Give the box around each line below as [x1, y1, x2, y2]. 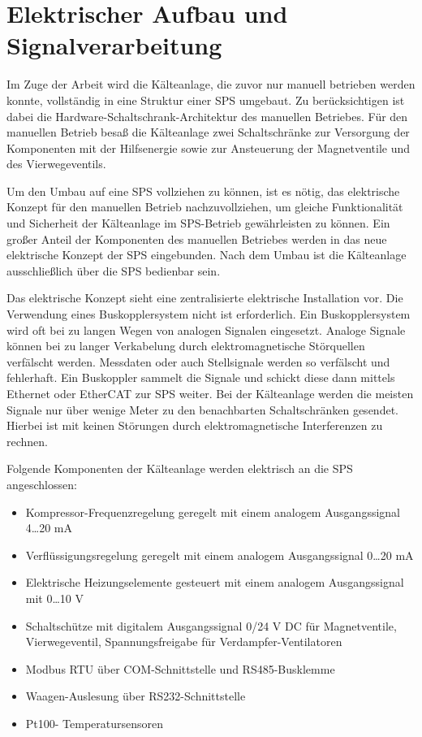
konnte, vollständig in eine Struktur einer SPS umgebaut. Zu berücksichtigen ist [6, 91, 405, 108]
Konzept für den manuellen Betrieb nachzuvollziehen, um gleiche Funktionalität [6, 198, 403, 215]
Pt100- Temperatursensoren [25, 714, 164, 731]
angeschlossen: [6, 475, 77, 492]
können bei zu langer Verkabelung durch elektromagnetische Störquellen [6, 337, 365, 354]
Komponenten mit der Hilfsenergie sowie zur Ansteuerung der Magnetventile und [6, 139, 411, 156]
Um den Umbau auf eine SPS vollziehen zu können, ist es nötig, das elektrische [6, 182, 400, 199]
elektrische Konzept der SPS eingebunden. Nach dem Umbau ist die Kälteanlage [6, 246, 407, 263]
